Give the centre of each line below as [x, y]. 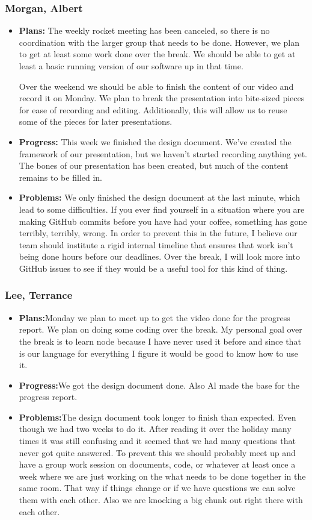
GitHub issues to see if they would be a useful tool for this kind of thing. [153, 268]
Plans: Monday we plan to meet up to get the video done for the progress [154, 317]
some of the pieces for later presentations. [96, 121]
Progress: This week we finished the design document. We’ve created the [155, 141]
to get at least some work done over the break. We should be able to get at [157, 54]
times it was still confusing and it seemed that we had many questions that [157, 441]
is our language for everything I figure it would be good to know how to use [158, 353]
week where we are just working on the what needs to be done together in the [162, 476]
